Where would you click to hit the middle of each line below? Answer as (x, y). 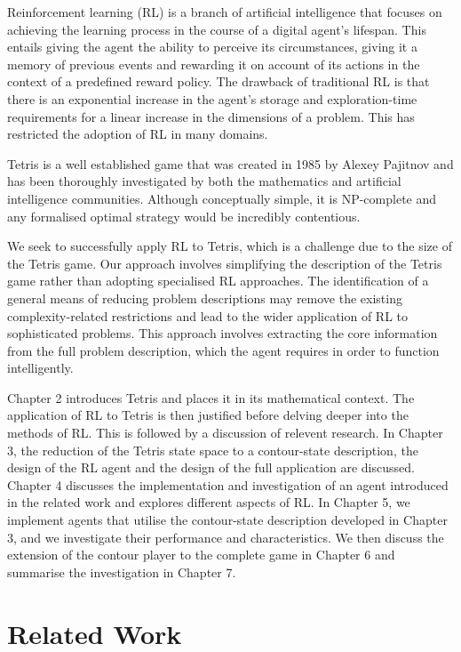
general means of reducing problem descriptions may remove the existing (205, 298)
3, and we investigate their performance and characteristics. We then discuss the (226, 537)
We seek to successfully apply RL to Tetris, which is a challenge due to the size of (230, 246)
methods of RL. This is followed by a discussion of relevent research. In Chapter (225, 433)
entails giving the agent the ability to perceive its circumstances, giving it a (212, 47)
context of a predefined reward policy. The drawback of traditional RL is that (219, 81)
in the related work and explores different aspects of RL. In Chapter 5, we (209, 502)
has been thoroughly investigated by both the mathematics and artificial (204, 181)
